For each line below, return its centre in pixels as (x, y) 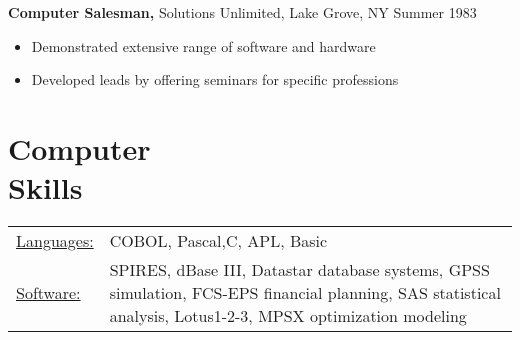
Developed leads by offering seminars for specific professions (215, 79)
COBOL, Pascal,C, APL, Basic (218, 241)
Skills (45, 187)
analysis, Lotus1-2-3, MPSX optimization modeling (288, 316)
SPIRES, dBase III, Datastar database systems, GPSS (299, 270)
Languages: (55, 241)
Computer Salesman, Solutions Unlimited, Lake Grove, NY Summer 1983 (242, 12)
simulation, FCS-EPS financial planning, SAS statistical (305, 293)
